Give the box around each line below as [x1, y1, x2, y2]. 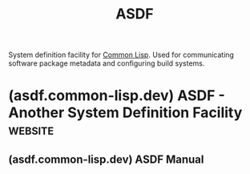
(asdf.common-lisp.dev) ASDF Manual [8, 152, 204, 166]
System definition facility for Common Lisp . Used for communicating [8, 50, 235, 60]
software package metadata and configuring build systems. [8, 59, 205, 68]
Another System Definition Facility [8, 103, 243, 122]
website [8, 121, 54, 139]
